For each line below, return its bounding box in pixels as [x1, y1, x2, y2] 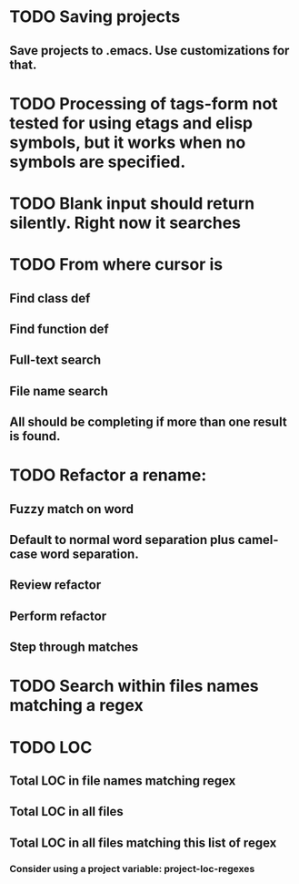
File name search [9, 383, 109, 398]
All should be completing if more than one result [9, 415, 288, 430]
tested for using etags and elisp [9, 112, 253, 133]
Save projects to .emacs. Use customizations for [9, 43, 290, 58]
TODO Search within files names [9, 676, 259, 696]
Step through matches [9, 640, 139, 655]
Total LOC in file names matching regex [9, 773, 236, 788]
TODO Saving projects [9, 6, 181, 27]
